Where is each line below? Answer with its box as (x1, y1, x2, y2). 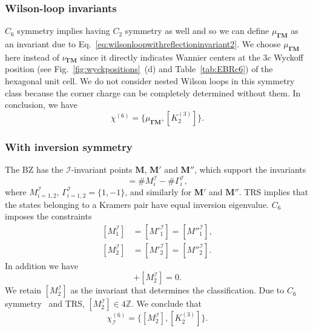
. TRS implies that (239, 185, 309, 198)
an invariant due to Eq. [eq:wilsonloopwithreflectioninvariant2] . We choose (5, 38, 281, 50)
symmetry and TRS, (5, 297, 85, 310)
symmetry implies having (17, 24, 110, 37)
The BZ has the (5, 163, 64, 175)
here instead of (5, 50, 59, 63)
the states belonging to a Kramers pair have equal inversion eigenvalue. (5, 198, 269, 210)
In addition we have (5, 259, 78, 272)
